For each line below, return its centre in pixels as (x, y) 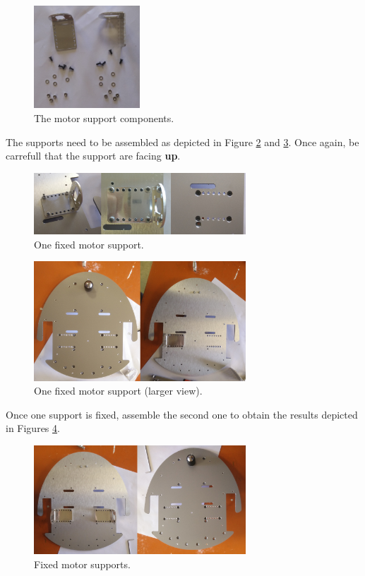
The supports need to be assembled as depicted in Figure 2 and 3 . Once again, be (182, 142)
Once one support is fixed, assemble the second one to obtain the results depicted (182, 414)
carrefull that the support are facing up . (93, 156)
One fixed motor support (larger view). (118, 391)
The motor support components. (104, 118)
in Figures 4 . (33, 428)
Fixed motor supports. (82, 564)
